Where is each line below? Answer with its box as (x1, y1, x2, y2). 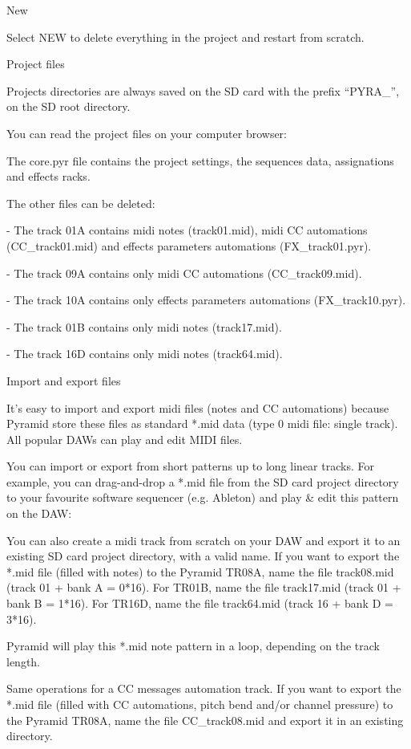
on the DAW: (6, 505, 72, 522)
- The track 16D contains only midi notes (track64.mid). (6, 345, 283, 362)
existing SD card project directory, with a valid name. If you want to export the (6, 548, 400, 564)
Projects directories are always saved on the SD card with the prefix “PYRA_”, (6, 82, 400, 99)
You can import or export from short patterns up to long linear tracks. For (6, 458, 374, 474)
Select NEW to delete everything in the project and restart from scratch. (6, 28, 365, 45)
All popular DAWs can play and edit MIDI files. (6, 430, 243, 447)
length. (6, 653, 41, 670)
